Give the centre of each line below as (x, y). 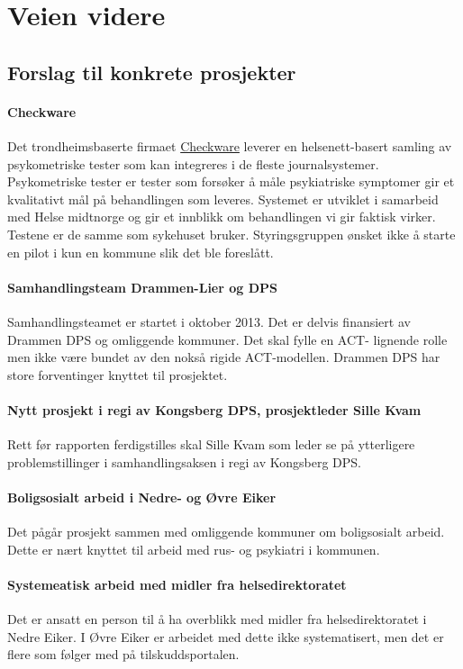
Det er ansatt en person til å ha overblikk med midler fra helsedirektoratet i (217, 619)
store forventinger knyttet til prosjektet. (118, 374)
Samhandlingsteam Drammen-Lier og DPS (142, 287)
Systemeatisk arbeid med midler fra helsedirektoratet (177, 584)
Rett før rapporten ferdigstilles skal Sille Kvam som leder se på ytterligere (211, 444)
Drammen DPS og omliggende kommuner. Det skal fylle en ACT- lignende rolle (227, 339)
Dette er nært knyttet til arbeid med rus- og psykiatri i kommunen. (194, 549)
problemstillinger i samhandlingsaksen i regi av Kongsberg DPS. (184, 461)
